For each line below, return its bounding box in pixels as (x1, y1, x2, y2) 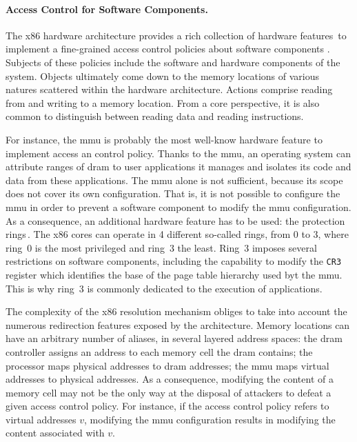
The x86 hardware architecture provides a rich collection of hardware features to (6, 28, 347, 42)
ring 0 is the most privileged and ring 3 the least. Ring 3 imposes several (6, 240, 317, 254)
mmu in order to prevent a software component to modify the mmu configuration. (6, 199, 351, 214)
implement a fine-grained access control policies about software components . (6, 41, 330, 56)
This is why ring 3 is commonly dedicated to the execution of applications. (6, 281, 323, 295)
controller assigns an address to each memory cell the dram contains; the (6, 344, 313, 359)
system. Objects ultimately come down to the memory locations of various (6, 68, 320, 83)
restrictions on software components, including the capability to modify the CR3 (6, 254, 342, 268)
